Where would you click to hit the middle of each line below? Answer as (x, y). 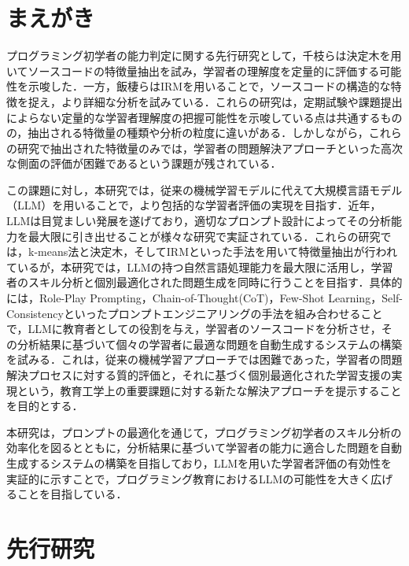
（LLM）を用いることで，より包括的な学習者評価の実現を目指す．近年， (194, 205)
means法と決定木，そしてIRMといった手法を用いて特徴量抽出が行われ (217, 252)
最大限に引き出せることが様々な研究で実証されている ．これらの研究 (204, 236)
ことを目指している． (72, 494)
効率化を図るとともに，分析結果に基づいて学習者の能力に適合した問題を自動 (204, 448)
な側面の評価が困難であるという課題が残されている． (144, 163)
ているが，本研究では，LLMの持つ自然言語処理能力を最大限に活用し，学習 (200, 266)
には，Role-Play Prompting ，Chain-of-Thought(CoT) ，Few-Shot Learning (189, 298)
